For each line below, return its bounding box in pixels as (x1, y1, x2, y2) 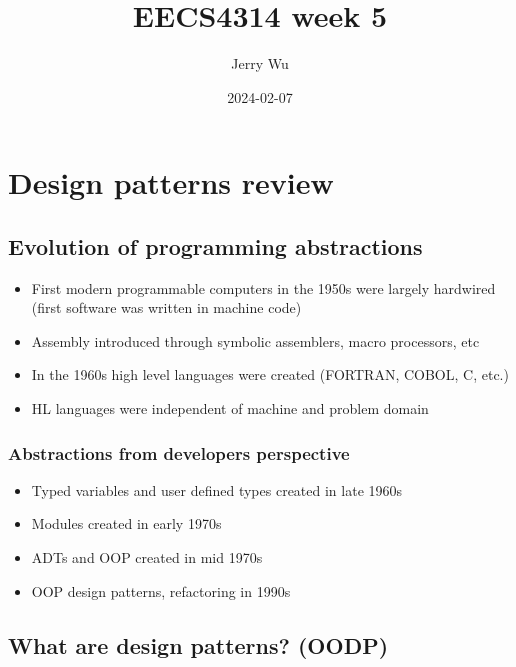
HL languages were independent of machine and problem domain (31, 398, 429, 419)
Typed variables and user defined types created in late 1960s (31, 479, 403, 500)
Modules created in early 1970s (31, 513, 222, 534)
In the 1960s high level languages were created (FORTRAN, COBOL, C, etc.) (31, 364, 509, 385)
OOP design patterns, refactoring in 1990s (31, 580, 291, 601)
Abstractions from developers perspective (8, 440, 350, 465)
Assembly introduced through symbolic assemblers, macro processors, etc (31, 330, 480, 351)
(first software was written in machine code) (31, 297, 302, 318)
